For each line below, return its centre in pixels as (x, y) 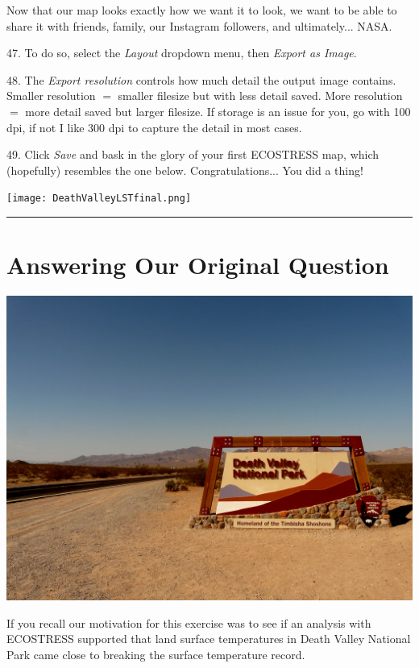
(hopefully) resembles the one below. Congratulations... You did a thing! (185, 170)
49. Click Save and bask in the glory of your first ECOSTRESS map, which (193, 154)
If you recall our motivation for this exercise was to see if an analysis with (189, 622)
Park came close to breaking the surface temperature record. (156, 654)
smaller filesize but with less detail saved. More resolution (260, 95)
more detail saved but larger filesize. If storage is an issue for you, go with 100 (218, 111)
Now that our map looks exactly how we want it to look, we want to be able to (202, 10)
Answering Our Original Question (198, 265)
